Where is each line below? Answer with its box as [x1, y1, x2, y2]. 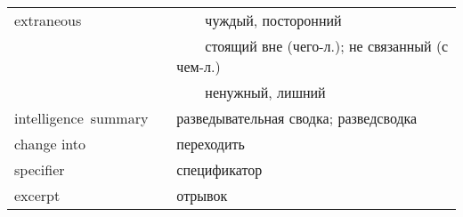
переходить [176, 133, 245, 154]
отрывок [176, 185, 228, 205]
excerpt [14, 185, 61, 205]
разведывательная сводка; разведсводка [176, 108, 418, 128]
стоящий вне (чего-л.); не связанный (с [205, 36, 449, 56]
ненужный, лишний [205, 82, 326, 102]
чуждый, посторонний [205, 10, 342, 30]
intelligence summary [14, 108, 149, 128]
